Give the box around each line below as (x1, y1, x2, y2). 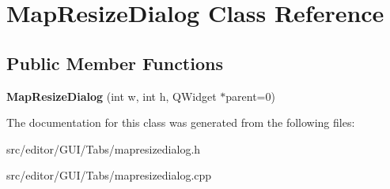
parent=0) (225, 87, 275, 104)
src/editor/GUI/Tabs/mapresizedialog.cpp (6, 167, 212, 183)
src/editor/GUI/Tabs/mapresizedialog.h (6, 140, 201, 157)
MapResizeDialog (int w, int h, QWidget (6, 87, 217, 104)
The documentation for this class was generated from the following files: (6, 114, 355, 131)
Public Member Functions (6, 50, 223, 75)
